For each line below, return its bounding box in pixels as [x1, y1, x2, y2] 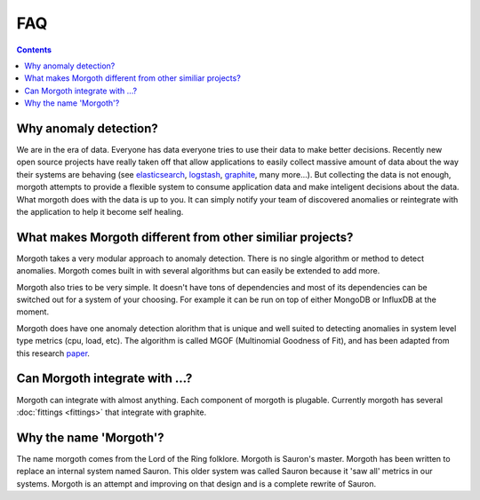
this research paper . [16, 347, 91, 359]
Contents [16, 44, 52, 55]
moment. [16, 306, 49, 317]
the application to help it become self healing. [16, 206, 184, 217]
